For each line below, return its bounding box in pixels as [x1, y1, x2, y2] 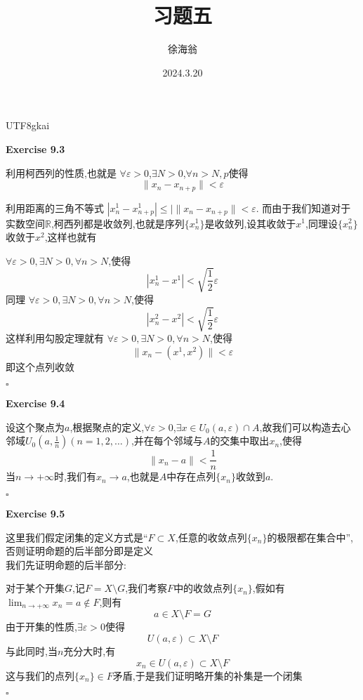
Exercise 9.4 [6, 396, 65, 411]
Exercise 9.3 [6, 141, 65, 156]
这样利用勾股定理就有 [6, 331, 104, 345]
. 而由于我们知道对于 [256, 200, 351, 215]
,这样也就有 [44, 230, 97, 244]
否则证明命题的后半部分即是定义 [6, 543, 153, 558]
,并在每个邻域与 [131, 433, 203, 448]
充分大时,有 [63, 644, 116, 659]
